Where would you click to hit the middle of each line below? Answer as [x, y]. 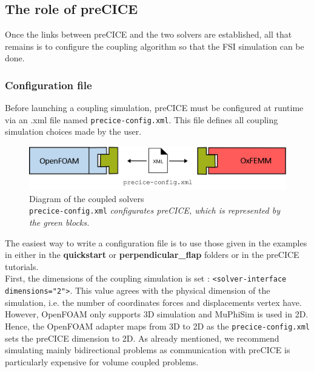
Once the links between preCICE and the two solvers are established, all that [149, 34]
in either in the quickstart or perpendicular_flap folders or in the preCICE [152, 255]
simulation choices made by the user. [73, 131]
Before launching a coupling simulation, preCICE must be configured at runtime [154, 108]
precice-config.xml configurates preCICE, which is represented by [155, 210]
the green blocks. [59, 222]
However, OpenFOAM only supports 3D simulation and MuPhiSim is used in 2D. [157, 314]
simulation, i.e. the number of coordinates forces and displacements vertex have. [153, 302]
